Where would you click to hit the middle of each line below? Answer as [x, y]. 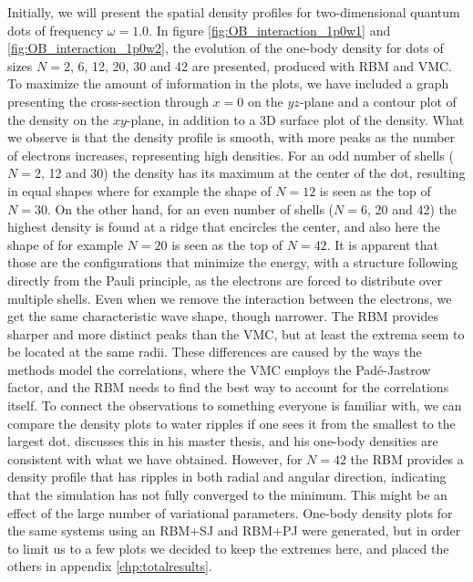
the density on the [58, 119]
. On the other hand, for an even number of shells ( [190, 208]
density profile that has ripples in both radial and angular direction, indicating [227, 477]
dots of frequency [56, 30]
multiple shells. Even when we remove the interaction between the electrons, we [230, 298]
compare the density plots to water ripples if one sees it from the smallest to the [231, 423]
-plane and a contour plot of [378, 101]
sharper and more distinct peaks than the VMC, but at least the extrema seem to [236, 333]
